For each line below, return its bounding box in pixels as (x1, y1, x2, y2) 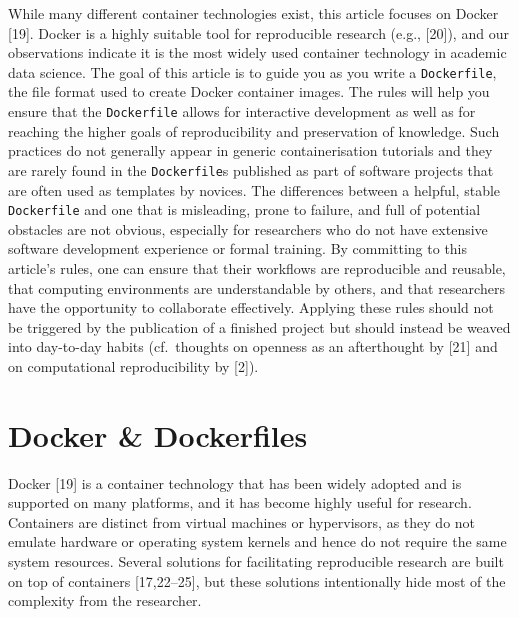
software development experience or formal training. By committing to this (8, 238, 468, 259)
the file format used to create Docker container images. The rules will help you (8, 81, 490, 102)
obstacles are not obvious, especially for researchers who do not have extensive (8, 218, 488, 239)
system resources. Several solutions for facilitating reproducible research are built (8, 551, 504, 572)
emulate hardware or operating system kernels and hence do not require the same (8, 531, 507, 552)
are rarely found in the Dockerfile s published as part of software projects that (8, 159, 494, 180)
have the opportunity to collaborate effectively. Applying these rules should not (8, 297, 494, 318)
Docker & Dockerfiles (8, 414, 308, 455)
